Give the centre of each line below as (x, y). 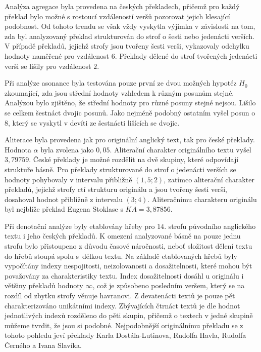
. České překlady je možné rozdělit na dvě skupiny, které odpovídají (134, 159)
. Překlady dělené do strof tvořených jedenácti (186, 55)
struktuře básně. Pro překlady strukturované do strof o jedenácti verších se (120, 169)
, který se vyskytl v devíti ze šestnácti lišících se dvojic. (94, 122)
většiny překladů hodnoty (44, 285)
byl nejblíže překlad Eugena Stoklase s (64, 209)
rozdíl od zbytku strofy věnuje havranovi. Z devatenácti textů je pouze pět (120, 296)
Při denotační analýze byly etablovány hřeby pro (80, 226)
